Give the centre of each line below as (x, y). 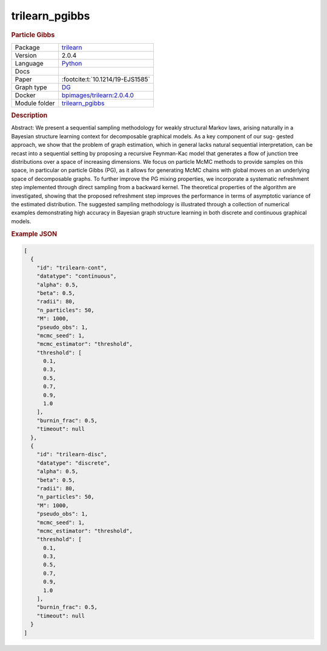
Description (29, 115)
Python (72, 63)
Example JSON (34, 234)
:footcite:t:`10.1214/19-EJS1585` (106, 79)
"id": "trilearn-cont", (72, 268)
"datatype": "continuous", (77, 276)
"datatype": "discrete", (74, 463)
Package (27, 47)
